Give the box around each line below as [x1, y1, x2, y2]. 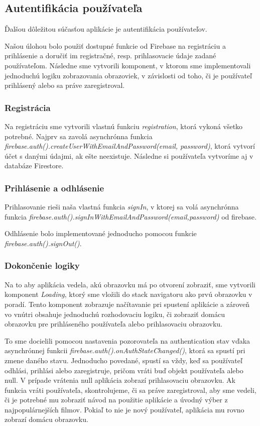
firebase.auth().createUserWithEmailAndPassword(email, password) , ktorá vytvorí [5, 141, 255, 151]
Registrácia [5, 101, 51, 114]
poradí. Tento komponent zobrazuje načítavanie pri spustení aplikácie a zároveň [5, 298, 249, 309]
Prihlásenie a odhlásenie [5, 181, 104, 194]
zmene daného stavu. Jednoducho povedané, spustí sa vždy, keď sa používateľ [5, 355, 242, 365]
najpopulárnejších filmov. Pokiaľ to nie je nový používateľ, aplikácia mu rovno [5, 404, 244, 414]
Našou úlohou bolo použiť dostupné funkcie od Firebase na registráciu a [5, 40, 226, 51]
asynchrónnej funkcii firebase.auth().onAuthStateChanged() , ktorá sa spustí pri [5, 345, 245, 356]
